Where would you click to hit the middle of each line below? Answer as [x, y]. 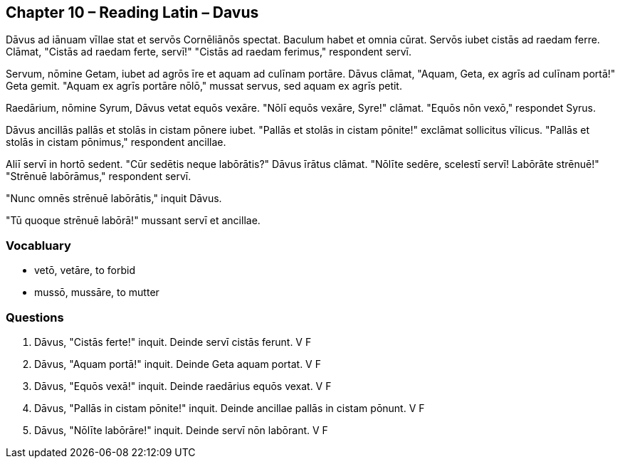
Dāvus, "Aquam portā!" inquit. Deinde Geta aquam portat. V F [178, 364]
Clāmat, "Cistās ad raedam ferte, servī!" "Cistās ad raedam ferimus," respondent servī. [209, 52]
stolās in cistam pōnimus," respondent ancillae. [116, 142]
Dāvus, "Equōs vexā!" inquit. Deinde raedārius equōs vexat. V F [183, 386]
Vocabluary [38, 245]
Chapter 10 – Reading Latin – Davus [132, 12]
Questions [35, 317]
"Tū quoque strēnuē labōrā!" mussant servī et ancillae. [133, 221]
